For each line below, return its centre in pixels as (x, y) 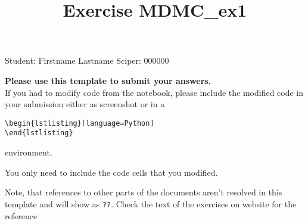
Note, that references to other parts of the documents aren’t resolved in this (144, 192)
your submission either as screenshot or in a (85, 104)
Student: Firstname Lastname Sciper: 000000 (87, 60)
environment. (29, 152)
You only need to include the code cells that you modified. (111, 172)
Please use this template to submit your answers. (108, 80)
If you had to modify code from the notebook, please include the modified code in (154, 92)
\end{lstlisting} (39, 133)
